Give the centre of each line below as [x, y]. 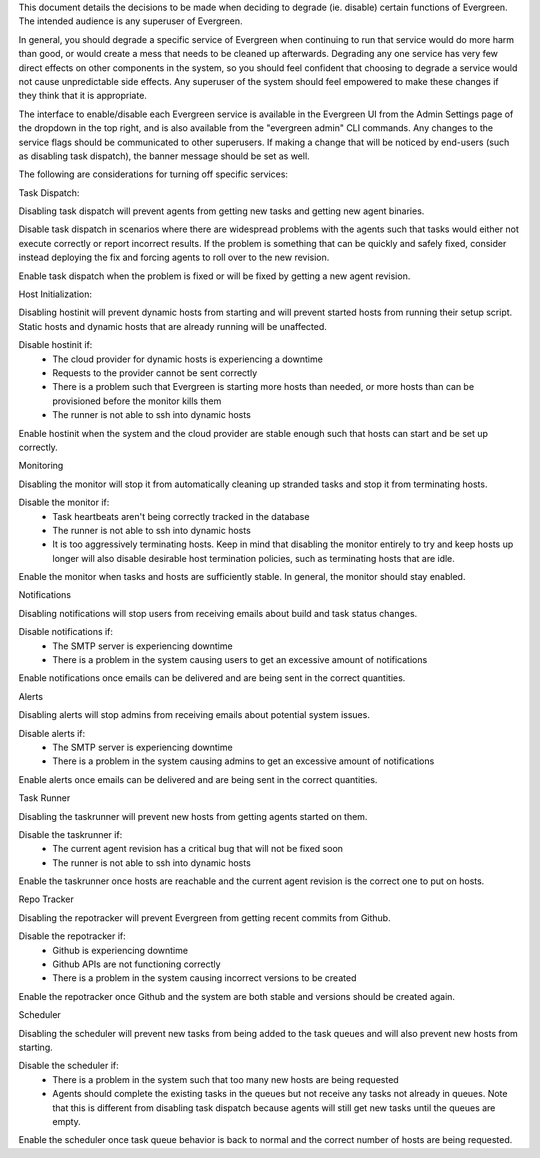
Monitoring [41, 466]
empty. [67, 1121]
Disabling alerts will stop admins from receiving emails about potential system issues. [194, 715]
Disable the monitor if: [64, 502]
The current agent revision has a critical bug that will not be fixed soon [198, 849]
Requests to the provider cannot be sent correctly [155, 372]
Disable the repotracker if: [72, 936]
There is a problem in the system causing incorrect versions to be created [204, 978]
